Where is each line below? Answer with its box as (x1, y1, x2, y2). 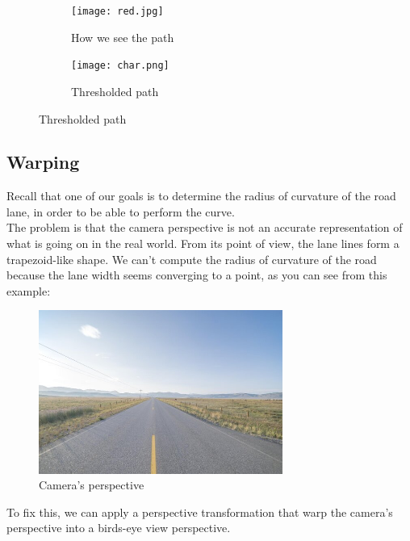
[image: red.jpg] (71, 6, 164, 17)
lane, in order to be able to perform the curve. (6, 203, 235, 220)
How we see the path (71, 28, 174, 45)
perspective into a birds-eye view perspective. (6, 519, 231, 536)
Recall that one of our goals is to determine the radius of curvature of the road (6, 187, 396, 204)
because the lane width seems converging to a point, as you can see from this (6, 266, 387, 283)
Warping (6, 149, 80, 174)
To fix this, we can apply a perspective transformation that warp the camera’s (6, 503, 393, 520)
